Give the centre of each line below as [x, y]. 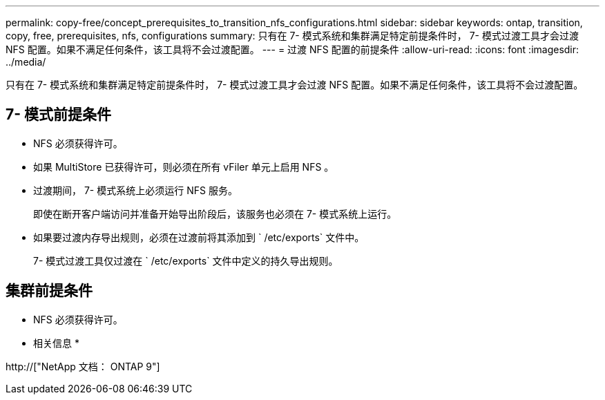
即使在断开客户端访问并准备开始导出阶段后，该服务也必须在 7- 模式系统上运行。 [215, 213]
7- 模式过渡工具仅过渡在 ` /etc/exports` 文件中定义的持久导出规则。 [186, 260]
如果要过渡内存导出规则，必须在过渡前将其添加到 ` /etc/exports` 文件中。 [199, 237]
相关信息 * [56, 343]
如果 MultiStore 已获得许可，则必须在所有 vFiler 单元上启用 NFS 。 [184, 166]
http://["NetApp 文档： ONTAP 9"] [83, 366]
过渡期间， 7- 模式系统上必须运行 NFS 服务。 [135, 190]
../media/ [26, 62]
